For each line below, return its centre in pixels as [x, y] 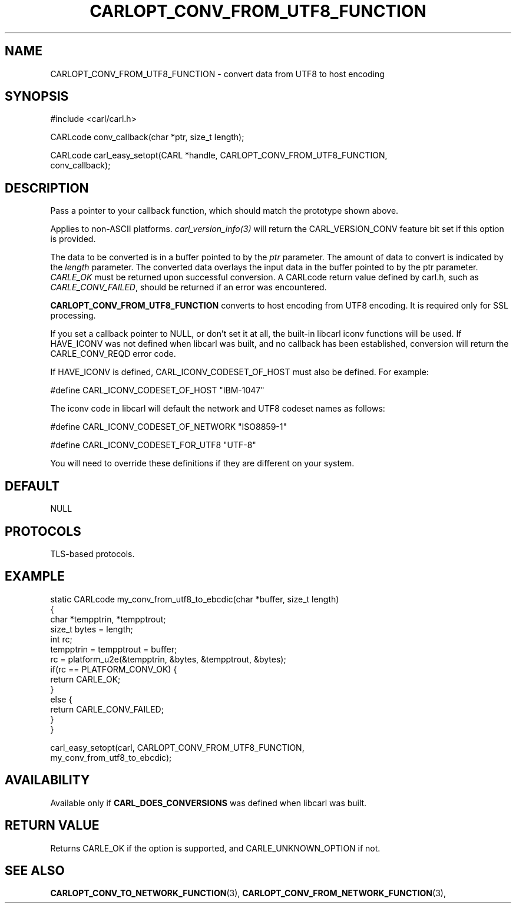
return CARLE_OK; [85, 679]
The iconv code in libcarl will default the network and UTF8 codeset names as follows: [218, 409]
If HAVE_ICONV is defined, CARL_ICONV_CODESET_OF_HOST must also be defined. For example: [239, 372]
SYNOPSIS [37, 97]
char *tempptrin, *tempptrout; [108, 619]
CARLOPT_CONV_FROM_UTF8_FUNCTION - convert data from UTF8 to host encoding [217, 74]
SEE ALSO [35, 870]
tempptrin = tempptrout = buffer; [114, 649]
